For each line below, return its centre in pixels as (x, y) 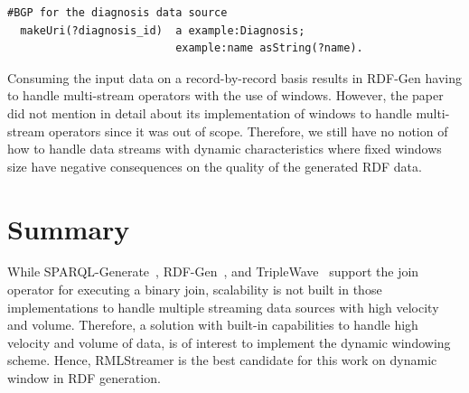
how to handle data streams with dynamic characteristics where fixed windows (225, 149)
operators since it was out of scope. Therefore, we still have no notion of (248, 131)
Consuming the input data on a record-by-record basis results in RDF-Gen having (234, 77)
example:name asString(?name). (269, 48)
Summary (69, 228)
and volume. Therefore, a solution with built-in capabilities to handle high (213, 325)
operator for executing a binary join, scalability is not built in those (195, 290)
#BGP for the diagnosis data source (117, 13)
